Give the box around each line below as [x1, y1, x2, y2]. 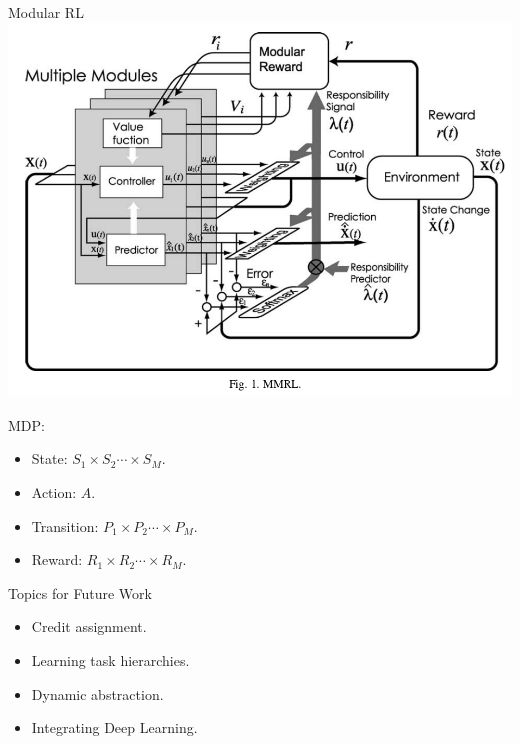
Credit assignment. [31, 616, 147, 637]
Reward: [31, 549, 83, 570]
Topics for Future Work [8, 582, 152, 603]
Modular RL [8, 2, 84, 22]
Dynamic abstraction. [31, 683, 164, 704]
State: [31, 448, 68, 469]
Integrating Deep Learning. [31, 717, 198, 738]
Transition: [31, 515, 99, 536]
